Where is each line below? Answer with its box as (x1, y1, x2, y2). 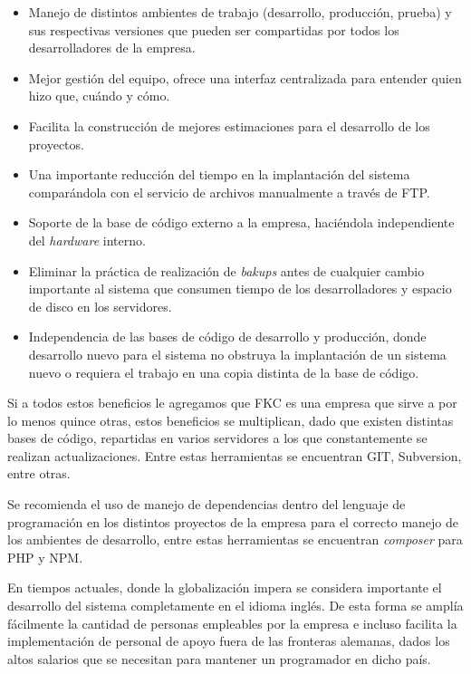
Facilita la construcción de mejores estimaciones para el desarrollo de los (28, 116, 430, 135)
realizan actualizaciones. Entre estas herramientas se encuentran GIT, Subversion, (7, 446, 462, 465)
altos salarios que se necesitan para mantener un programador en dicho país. (7, 649, 431, 668)
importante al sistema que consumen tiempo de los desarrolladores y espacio (28, 279, 452, 298)
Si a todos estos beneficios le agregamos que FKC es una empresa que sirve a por (7, 393, 457, 412)
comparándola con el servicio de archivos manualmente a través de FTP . (28, 182, 430, 201)
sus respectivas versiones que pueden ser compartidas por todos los (28, 20, 399, 39)
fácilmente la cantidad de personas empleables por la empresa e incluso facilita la (7, 613, 457, 632)
